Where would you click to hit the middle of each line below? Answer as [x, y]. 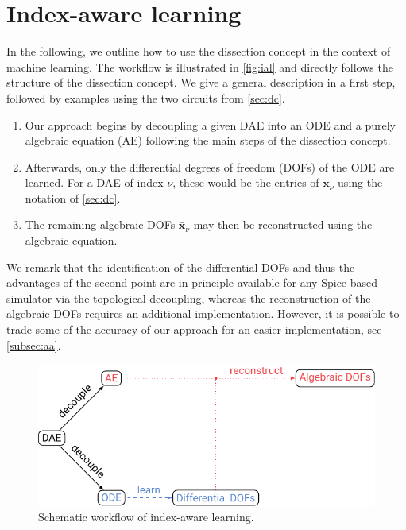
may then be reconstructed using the [283, 224]
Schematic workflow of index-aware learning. [146, 517]
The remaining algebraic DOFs [100, 224]
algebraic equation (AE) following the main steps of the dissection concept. [208, 140]
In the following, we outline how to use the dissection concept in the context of [199, 51]
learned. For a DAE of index [94, 182]
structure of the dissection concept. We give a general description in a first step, [201, 82]
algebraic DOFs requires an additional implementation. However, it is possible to [203, 313]
